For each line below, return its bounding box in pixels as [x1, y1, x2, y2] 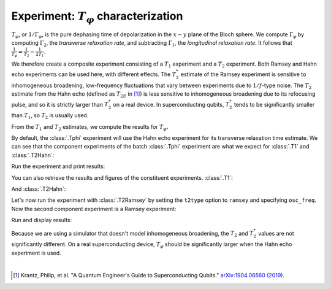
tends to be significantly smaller [234, 101, 315, 108]
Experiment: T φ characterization [11, 9, 183, 25]
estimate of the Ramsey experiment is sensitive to [181, 71, 306, 78]
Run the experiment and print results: [11, 163, 105, 170]
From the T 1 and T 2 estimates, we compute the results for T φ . [11, 123, 169, 132]
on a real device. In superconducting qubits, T [113, 101, 230, 108]
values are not [258, 229, 294, 237]
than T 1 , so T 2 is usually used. [11, 112, 89, 121]
